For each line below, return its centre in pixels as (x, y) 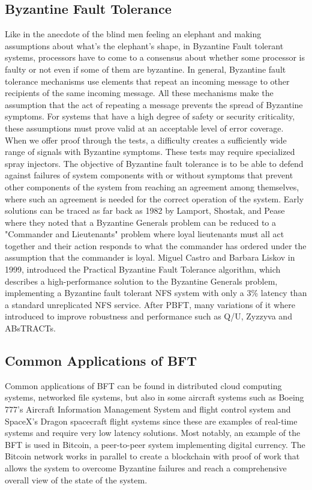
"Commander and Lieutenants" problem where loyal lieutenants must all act (145, 234)
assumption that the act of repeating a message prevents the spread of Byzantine (154, 104)
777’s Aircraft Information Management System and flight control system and (148, 409)
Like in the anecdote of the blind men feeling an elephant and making (133, 34)
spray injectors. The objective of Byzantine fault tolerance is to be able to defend (154, 163)
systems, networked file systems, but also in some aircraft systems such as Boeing (154, 397)
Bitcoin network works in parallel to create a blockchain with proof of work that (152, 456)
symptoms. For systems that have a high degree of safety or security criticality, (150, 116)
